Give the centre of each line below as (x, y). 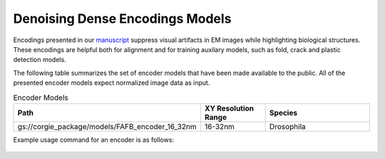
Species (283, 113)
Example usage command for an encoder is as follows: (94, 140)
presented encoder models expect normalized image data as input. (112, 83)
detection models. (40, 60)
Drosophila (287, 126)
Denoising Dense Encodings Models (122, 19)
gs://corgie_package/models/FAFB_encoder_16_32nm (107, 126)
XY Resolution (229, 108)
